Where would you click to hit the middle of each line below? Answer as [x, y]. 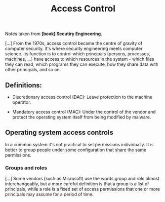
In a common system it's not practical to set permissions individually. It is [80, 144]
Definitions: [23, 85]
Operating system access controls [59, 133]
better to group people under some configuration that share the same [76, 150]
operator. [21, 102]
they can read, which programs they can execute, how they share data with [82, 64]
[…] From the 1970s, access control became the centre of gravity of [74, 43]
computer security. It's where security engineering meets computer [74, 49]
